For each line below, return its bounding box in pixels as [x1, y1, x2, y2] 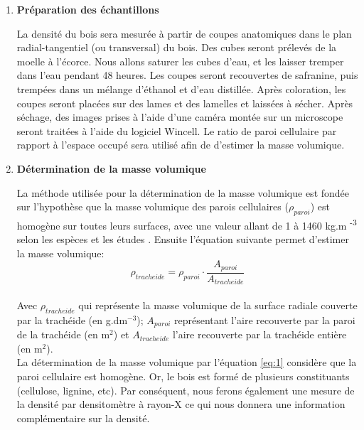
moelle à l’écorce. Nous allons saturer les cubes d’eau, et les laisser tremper [16, 53, 344, 68]
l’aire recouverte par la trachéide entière [172, 327, 347, 342]
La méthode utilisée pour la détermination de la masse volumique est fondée [16, 185, 350, 200]
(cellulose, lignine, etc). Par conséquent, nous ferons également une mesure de [16, 382, 355, 397]
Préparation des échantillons [16, 2, 159, 16]
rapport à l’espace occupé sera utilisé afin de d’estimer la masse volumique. [16, 137, 345, 152]
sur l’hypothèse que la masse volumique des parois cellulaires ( [16, 199, 289, 214]
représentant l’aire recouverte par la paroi [174, 312, 355, 327]
